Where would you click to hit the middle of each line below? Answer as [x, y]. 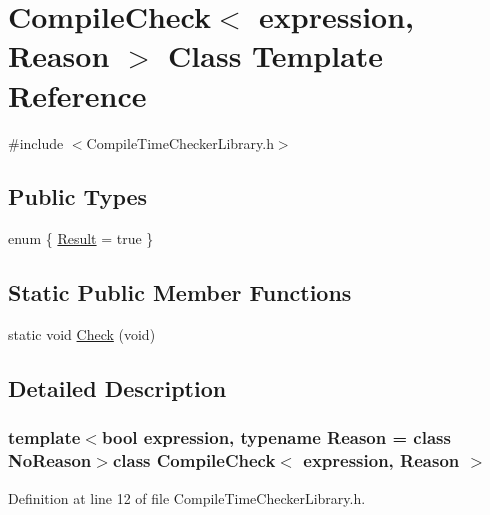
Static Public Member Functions [180, 292]
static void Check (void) [82, 334]
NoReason [50, 460]
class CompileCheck [194, 460]
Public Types [78, 196]
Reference [77, 94]
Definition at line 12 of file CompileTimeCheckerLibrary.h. [187, 497]
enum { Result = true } [81, 238]
